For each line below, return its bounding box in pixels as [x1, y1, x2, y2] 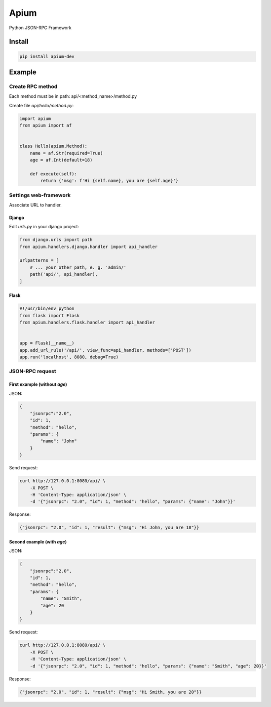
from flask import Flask [19, 313, 80, 318]
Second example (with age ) [9, 539, 67, 544]
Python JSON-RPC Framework [9, 25, 72, 31]
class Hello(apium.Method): [19, 143, 87, 149]
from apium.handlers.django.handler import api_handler [19, 244, 158, 250]
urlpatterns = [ [19, 257, 59, 263]
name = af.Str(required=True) [30, 150, 103, 156]
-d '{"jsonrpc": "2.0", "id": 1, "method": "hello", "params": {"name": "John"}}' [30, 499, 236, 504]
